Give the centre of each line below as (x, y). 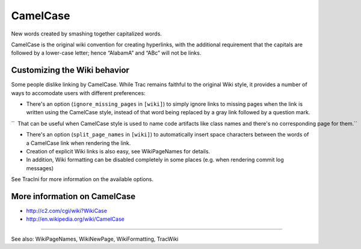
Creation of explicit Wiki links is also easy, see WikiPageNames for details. (118, 151)
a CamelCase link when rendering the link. (79, 143)
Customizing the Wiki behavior (70, 70)
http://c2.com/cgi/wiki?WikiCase (67, 211)
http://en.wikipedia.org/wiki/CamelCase (75, 219)
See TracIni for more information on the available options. (82, 179)
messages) (40, 168)
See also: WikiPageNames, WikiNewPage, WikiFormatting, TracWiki (95, 239)
